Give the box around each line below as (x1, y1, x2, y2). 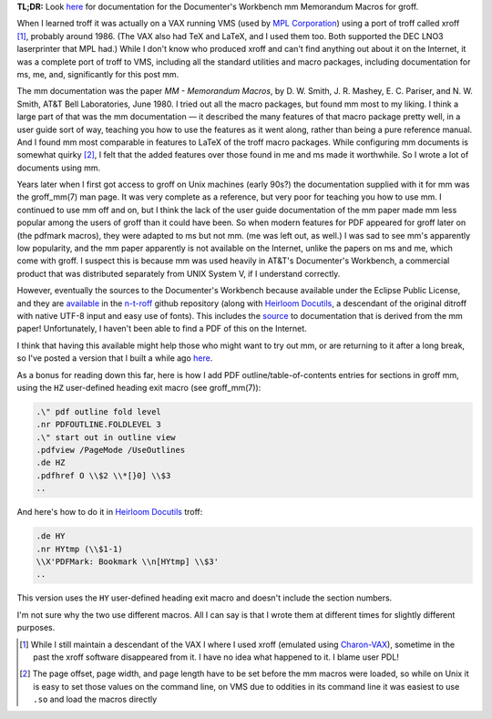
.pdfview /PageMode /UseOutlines (36, 445, 186, 456)
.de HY (36, 531, 66, 541)
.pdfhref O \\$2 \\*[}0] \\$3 (36, 470, 171, 480)
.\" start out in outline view (36, 432, 177, 442)
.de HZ (36, 457, 66, 468)
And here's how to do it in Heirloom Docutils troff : (16, 507, 203, 518)
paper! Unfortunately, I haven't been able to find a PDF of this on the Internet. (16, 324, 307, 334)
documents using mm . (16, 162, 101, 173)
